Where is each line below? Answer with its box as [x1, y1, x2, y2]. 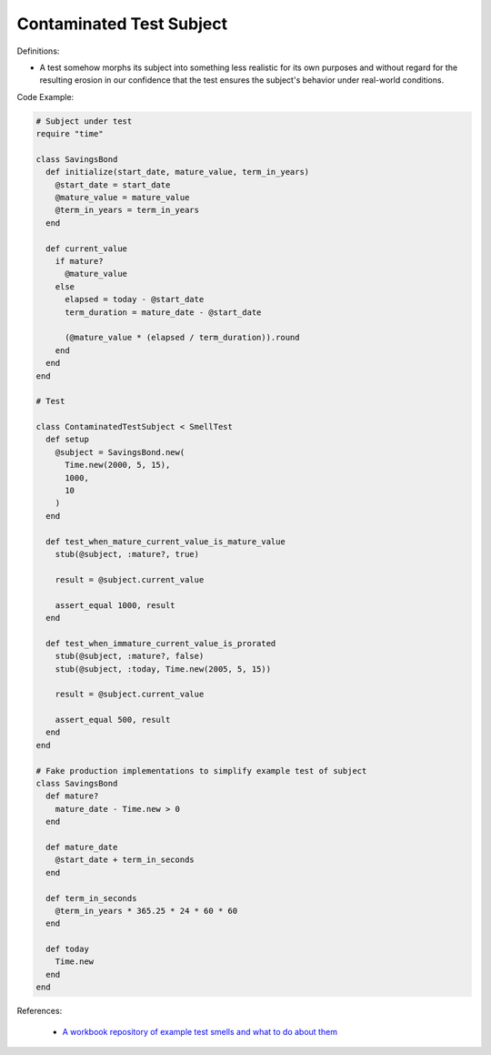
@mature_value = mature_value [55, 192, 190, 203]
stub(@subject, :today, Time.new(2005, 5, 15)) [55, 664, 272, 674]
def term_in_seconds [45, 893, 137, 903]
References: [16, 1006, 63, 1017]
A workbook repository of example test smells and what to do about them [62, 1026, 338, 1037]
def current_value [45, 243, 127, 254]
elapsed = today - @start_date [65, 294, 205, 305]
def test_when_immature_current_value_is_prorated [45, 638, 276, 648]
